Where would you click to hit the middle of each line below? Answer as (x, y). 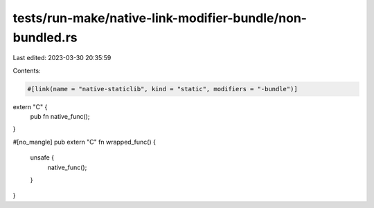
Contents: (27, 70)
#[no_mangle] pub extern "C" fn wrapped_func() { (84, 142)
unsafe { (42, 158)
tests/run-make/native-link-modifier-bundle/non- (160, 18)
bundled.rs (45, 37)
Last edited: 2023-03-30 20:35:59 (62, 58)
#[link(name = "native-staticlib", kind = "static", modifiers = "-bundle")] (162, 89)
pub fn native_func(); (60, 117)
